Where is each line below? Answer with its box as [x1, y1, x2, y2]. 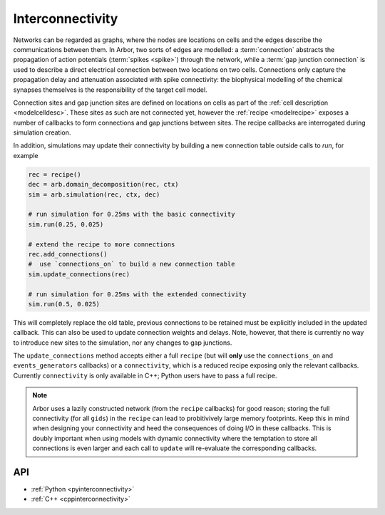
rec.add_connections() [28, 250, 108, 258]
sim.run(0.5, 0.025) [28, 300, 100, 308]
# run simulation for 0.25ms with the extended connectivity [28, 290, 247, 298]
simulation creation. [13, 128, 71, 137]
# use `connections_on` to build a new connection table [28, 260, 235, 269]
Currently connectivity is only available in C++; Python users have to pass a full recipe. [13, 371, 277, 380]
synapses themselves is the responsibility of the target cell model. [13, 85, 207, 94]
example [13, 151, 38, 160]
